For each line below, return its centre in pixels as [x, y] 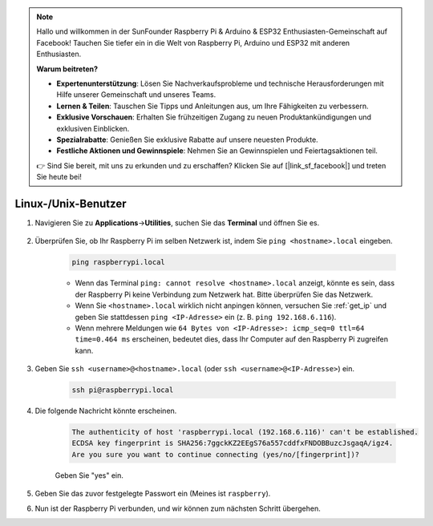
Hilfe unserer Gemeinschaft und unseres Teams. [136, 95]
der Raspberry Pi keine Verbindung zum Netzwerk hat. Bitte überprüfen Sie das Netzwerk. [224, 294]
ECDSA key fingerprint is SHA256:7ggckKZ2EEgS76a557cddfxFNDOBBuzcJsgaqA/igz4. [233, 443]
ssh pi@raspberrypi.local [123, 390]
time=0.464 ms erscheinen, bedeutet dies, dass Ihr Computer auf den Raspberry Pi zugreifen [232, 339]
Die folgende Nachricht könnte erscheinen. [106, 411]
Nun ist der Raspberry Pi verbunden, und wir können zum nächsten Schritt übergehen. [178, 508]
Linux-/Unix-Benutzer [71, 203]
